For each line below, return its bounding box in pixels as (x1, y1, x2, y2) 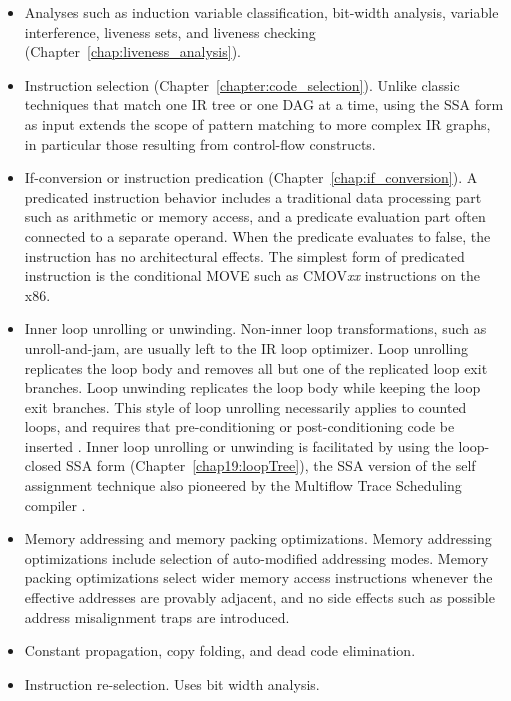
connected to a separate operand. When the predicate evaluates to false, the (24, 225, 491, 246)
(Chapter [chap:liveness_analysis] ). (24, 41, 242, 62)
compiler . (24, 494, 86, 515)
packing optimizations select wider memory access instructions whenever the (24, 567, 493, 588)
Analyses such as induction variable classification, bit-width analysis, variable (24, 2, 499, 22)
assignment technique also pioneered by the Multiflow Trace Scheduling (24, 475, 462, 496)
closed (24, 455, 62, 476)
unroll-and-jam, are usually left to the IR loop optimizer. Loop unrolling (24, 337, 469, 358)
